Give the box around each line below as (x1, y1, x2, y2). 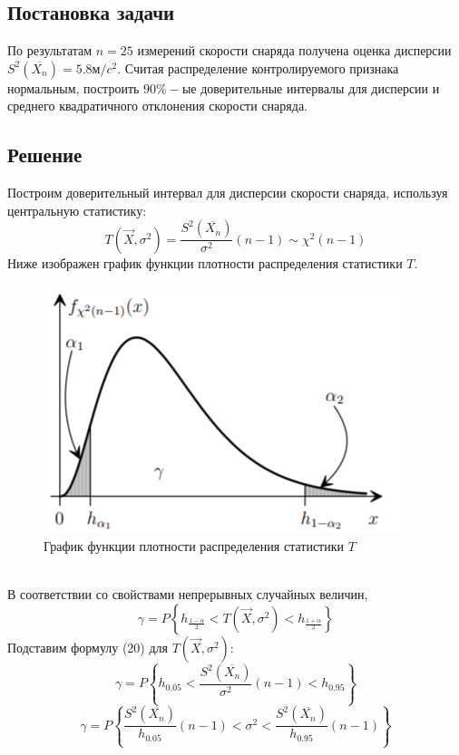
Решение (7, 140, 83, 169)
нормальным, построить (7, 78, 140, 97)
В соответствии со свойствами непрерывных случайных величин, (7, 585, 368, 604)
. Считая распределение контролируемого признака (117, 58, 399, 77)
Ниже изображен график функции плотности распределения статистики (7, 253, 403, 272)
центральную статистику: (7, 200, 147, 219)
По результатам (7, 41, 93, 60)
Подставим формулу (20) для (7, 637, 169, 656)
